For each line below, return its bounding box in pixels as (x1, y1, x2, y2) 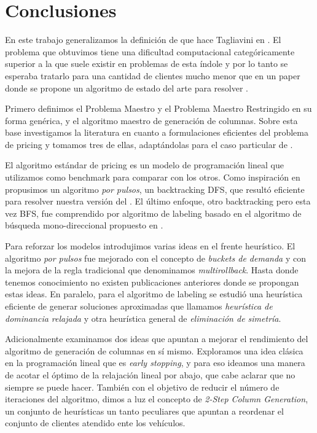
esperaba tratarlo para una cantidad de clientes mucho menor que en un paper (5, 69, 300, 82)
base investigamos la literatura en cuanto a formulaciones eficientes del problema (5, 126, 309, 139)
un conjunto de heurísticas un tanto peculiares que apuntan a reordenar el (5, 404, 284, 417)
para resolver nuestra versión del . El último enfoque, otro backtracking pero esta (5, 195, 311, 208)
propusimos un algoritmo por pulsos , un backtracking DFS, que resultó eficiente (5, 182, 305, 195)
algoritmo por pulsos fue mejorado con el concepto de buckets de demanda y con (5, 251, 306, 264)
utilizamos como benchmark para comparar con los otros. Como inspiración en (5, 171, 300, 184)
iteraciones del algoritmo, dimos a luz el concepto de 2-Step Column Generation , (5, 392, 308, 405)
